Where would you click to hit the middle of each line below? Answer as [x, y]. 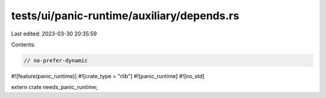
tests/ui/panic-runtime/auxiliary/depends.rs [125, 16]
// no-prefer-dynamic [56, 60]
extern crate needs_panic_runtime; [54, 87]
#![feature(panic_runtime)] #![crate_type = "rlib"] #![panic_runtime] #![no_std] [108, 76]
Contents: [23, 44]
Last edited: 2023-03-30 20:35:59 [54, 34]
